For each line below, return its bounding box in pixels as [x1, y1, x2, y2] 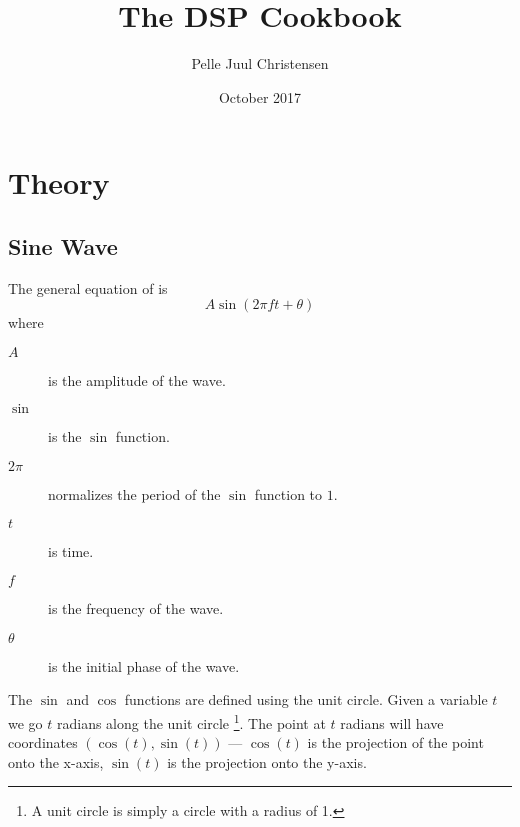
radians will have [340, 712, 444, 733]
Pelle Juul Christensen [191, 53, 329, 74]
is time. [48, 540, 94, 561]
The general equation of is [8, 277, 168, 298]
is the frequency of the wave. [48, 598, 224, 619]
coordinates [8, 732, 78, 753]
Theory [8, 162, 110, 203]
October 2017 [218, 86, 302, 107]
